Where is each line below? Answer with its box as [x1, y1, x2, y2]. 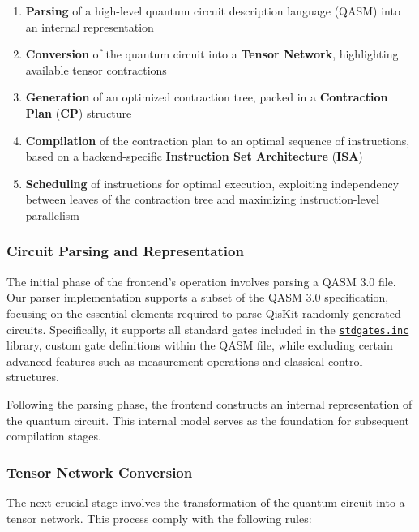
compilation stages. [6, 427, 101, 444]
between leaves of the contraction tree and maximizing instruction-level [25, 191, 379, 208]
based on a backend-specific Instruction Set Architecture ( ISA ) [25, 148, 363, 165]
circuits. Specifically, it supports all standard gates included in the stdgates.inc [6, 320, 409, 337]
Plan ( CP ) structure [25, 104, 132, 121]
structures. [6, 368, 59, 385]
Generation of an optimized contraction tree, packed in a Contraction [25, 88, 388, 105]
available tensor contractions [25, 61, 167, 78]
